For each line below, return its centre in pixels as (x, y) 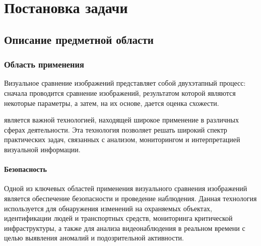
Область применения (44, 64)
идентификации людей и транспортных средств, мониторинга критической (118, 218)
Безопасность (25, 169)
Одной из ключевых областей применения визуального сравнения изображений (126, 188)
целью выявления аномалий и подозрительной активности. (94, 238)
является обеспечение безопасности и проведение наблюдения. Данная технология (130, 198)
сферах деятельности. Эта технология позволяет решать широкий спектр (116, 129)
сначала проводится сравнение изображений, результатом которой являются (120, 93)
